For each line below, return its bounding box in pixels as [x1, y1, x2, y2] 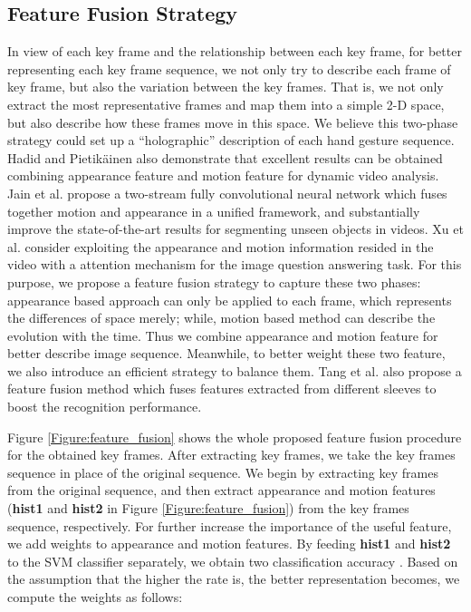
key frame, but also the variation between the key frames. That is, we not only [7, 77, 444, 96]
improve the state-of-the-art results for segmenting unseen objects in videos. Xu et [7, 219, 464, 238]
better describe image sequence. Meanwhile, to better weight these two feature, [7, 344, 446, 363]
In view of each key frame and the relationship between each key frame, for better [7, 42, 462, 61]
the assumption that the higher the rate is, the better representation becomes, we [7, 569, 460, 588]
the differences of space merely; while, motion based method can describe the [7, 308, 436, 327]
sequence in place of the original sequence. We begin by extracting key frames [7, 462, 438, 481]
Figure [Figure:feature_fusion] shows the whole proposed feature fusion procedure [7, 427, 462, 446]
